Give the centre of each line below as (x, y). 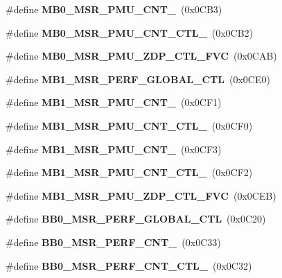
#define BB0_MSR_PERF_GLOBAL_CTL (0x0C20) (136, 219)
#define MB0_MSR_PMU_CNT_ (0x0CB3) (114, 9)
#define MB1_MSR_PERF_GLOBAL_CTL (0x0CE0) (138, 79)
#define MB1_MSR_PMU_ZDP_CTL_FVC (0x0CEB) (141, 195)
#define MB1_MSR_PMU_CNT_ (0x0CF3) (114, 149)
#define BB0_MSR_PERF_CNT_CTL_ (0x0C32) (129, 265)
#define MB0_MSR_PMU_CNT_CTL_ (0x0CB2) (129, 32)
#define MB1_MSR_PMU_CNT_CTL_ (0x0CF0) (129, 125)
